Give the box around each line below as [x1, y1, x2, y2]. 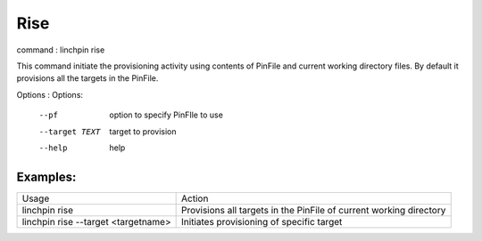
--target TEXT [38, 126, 101, 137]
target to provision [109, 125, 178, 137]
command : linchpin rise [16, 44, 105, 55]
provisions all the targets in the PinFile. [16, 73, 159, 84]
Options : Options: [16, 89, 84, 100]
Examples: [16, 169, 77, 184]
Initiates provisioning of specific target [181, 215, 343, 228]
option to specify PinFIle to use [109, 109, 223, 120]
